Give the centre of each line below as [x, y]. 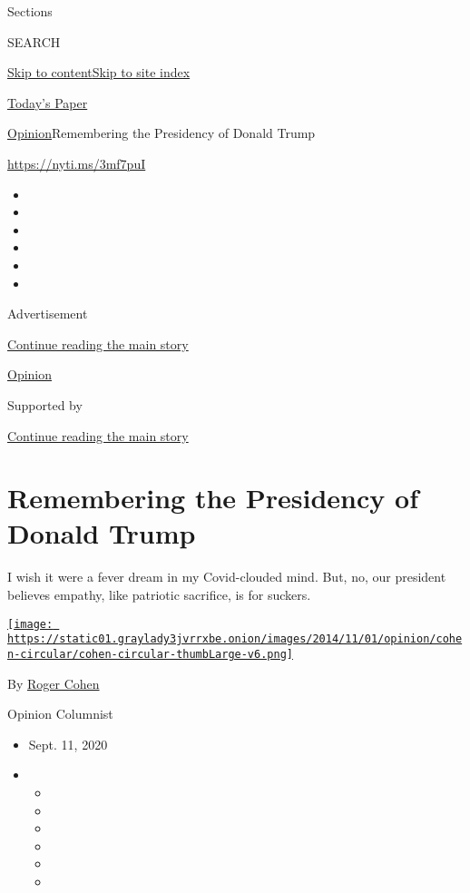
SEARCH [34, 41]
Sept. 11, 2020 [68, 744]
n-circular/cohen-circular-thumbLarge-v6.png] [150, 654]
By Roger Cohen [54, 683]
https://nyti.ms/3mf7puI [77, 163]
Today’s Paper [48, 102]
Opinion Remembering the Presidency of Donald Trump [162, 133]
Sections [30, 11]
